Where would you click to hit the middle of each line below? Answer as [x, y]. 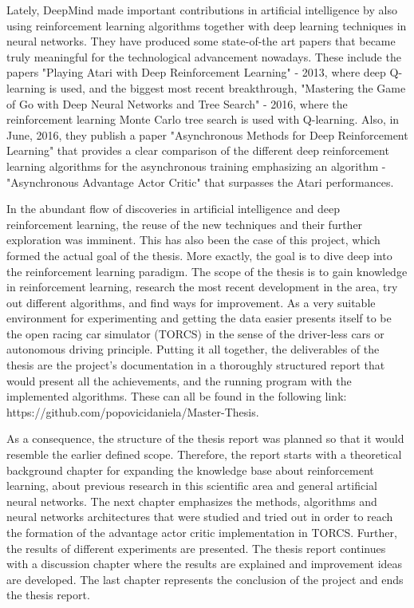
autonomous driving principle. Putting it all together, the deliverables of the [193, 349]
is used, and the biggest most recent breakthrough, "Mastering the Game [227, 87]
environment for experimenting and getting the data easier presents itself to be [199, 318]
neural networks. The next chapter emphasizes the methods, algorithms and [192, 501]
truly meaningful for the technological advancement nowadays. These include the [204, 56]
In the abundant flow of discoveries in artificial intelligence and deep [173, 209]
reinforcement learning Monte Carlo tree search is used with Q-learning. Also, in [203, 119]
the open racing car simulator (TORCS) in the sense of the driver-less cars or [195, 333]
